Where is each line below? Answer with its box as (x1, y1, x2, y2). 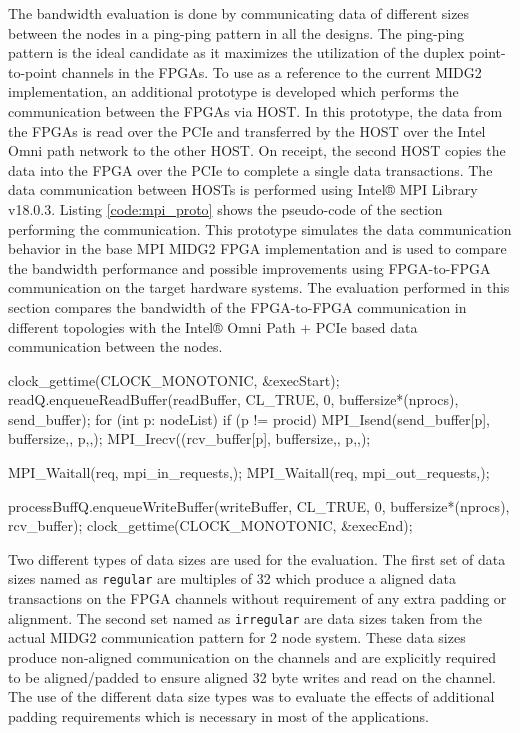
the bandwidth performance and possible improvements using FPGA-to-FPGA (8, 257, 491, 278)
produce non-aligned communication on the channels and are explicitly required (8, 646, 496, 667)
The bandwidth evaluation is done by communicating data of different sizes (8, 3, 470, 23)
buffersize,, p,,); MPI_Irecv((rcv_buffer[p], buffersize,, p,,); (8, 428, 371, 449)
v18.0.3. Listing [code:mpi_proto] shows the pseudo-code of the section (8, 198, 443, 219)
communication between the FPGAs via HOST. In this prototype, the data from (8, 100, 503, 121)
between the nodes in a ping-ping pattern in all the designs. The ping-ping (8, 22, 465, 43)
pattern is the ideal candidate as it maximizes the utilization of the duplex (8, 42, 465, 63)
